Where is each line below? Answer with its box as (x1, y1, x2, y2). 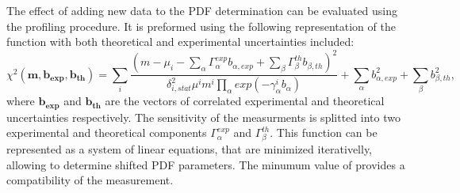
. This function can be (270, 124, 378, 141)
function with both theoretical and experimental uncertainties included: (6, 33, 355, 50)
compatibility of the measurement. (6, 172, 174, 188)
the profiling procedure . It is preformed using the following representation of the (6, 17, 396, 34)
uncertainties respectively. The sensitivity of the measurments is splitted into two (6, 108, 401, 125)
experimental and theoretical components (6, 124, 207, 141)
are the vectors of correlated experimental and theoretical (105, 93, 385, 109)
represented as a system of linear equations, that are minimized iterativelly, (6, 140, 373, 157)
